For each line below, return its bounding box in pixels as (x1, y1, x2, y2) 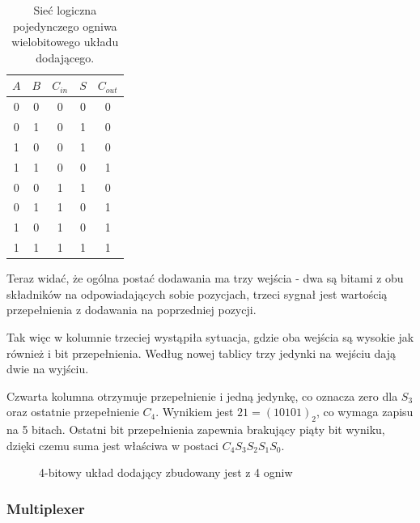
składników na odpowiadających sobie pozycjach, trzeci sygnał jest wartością (6, 285, 388, 302)
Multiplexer (6, 498, 85, 518)
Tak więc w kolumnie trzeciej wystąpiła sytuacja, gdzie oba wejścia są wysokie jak (6, 329, 414, 345)
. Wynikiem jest (155, 403, 234, 420)
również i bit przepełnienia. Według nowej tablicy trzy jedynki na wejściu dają (6, 344, 396, 361)
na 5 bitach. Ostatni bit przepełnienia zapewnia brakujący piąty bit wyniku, (6, 421, 385, 438)
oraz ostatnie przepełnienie (6, 403, 139, 420)
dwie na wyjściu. (6, 360, 89, 377)
